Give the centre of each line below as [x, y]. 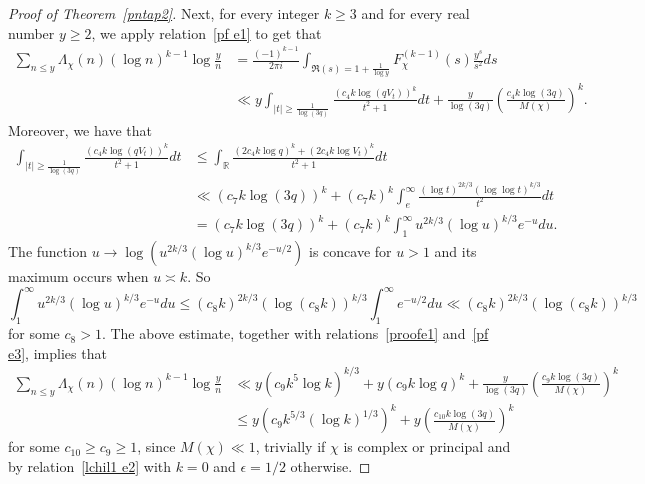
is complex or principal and [427, 446]
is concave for [350, 251]
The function [47, 251]
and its [455, 251]
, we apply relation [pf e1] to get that [206, 32]
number [31, 32]
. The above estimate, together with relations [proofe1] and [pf [295, 333]
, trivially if [290, 446]
